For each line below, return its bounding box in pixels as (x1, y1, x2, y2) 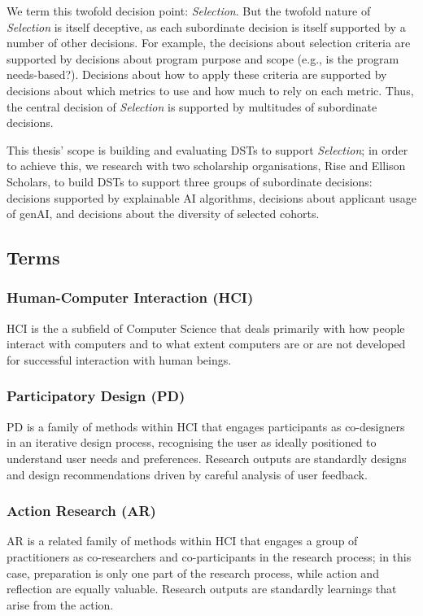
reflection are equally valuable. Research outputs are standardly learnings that (7, 580, 397, 597)
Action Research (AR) (7, 500, 156, 521)
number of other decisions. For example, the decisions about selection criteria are (7, 34, 411, 51)
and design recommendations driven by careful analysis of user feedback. (7, 465, 368, 483)
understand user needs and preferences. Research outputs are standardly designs (7, 449, 407, 466)
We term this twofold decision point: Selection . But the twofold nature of (7, 2, 371, 19)
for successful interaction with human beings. (7, 351, 232, 368)
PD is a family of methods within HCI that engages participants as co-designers (7, 417, 405, 435)
